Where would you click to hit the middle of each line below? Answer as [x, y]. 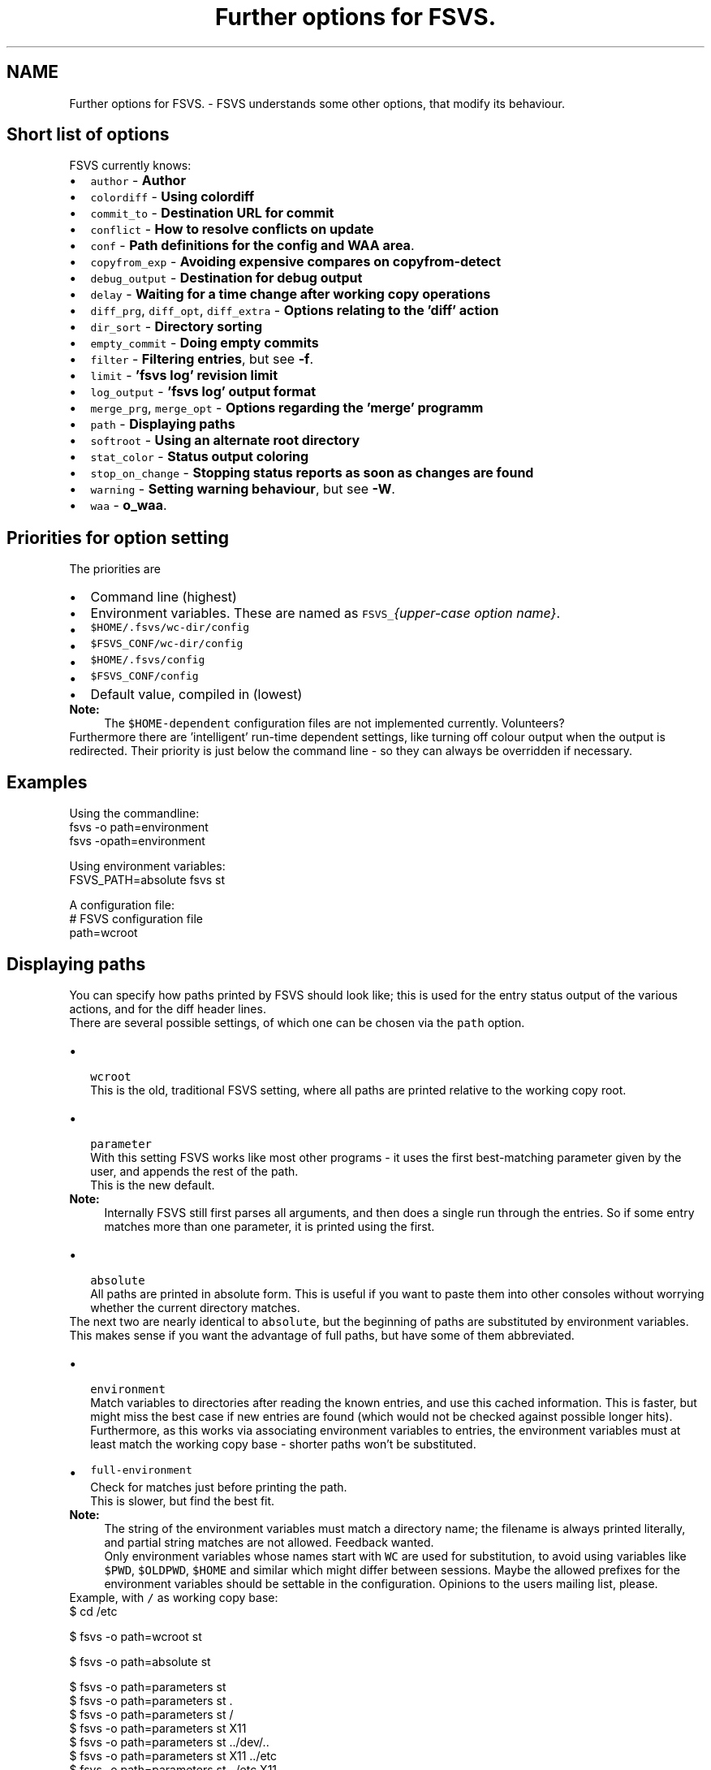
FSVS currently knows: [130, 166]
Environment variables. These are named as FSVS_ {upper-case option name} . [325, 613]
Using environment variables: [147, 866]
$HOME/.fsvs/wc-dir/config [170, 628]
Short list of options [88, 135]
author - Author [138, 181]
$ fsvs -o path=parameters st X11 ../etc [173, 1755]
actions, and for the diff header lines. [168, 1008]
